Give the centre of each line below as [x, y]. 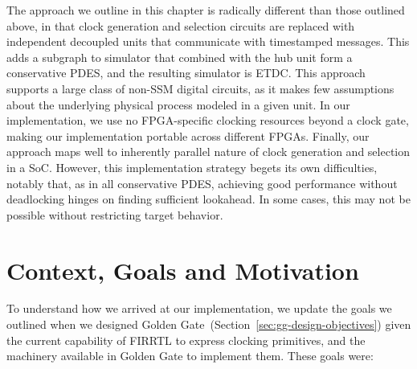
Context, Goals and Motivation [183, 270]
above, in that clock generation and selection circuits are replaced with [181, 25]
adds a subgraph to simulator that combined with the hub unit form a [180, 57]
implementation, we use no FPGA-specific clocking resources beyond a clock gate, [208, 120]
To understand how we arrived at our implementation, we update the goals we [199, 308]
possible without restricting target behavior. [115, 214]
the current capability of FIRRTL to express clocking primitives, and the [186, 340]
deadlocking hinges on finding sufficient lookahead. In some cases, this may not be [208, 199]
